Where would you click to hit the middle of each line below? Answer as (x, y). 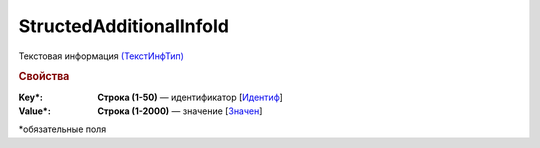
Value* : (35, 111)
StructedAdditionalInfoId (124, 26)
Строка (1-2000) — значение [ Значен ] (180, 111)
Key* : (31, 97)
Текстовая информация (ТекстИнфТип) (101, 56)
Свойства (44, 77)
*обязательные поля (62, 129)
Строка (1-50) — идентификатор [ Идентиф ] (190, 97)
